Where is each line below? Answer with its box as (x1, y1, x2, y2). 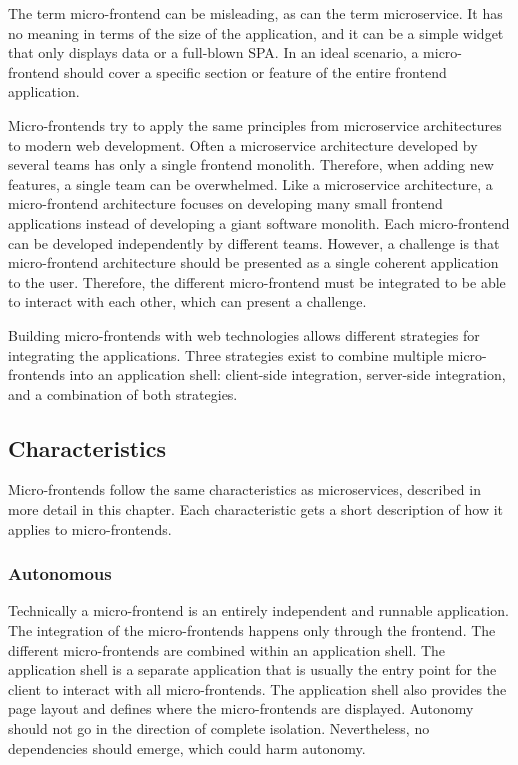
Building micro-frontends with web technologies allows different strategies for (8, 324, 480, 345)
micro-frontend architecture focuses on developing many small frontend (8, 193, 443, 214)
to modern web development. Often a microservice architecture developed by (8, 134, 478, 155)
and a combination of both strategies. (8, 383, 238, 404)
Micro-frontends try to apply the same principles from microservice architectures (8, 114, 502, 135)
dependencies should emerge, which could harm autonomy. (8, 737, 366, 758)
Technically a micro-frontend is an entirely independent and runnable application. (8, 600, 509, 621)
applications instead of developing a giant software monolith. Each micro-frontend (8, 212, 510, 233)
